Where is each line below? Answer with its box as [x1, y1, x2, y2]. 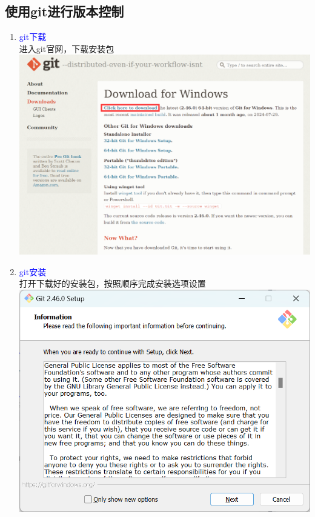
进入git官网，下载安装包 [19, 42, 114, 55]
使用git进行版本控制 [5, 2, 124, 21]
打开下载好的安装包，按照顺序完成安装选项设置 [19, 277, 206, 290]
